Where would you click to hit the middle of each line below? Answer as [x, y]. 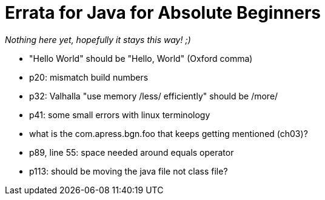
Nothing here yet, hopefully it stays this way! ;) [98, 39]
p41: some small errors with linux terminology [120, 115]
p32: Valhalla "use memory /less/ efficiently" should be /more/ [154, 96]
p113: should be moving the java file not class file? [129, 171]
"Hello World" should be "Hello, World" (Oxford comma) [141, 58]
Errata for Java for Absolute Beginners [163, 13]
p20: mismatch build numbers [89, 77]
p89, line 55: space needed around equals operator [132, 152]
